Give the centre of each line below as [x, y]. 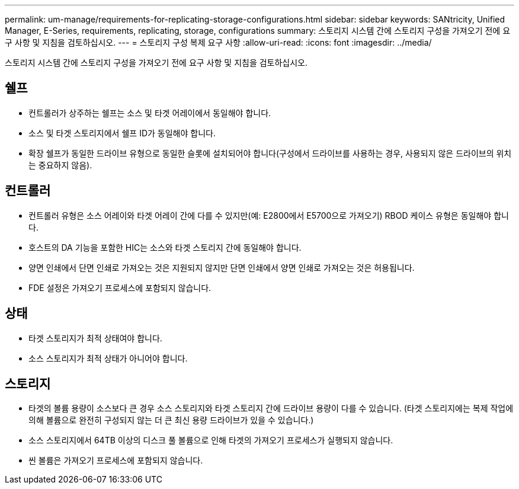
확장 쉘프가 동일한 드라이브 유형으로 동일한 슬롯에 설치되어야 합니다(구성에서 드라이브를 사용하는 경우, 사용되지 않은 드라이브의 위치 [270, 153]
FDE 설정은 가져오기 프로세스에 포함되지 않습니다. [120, 287]
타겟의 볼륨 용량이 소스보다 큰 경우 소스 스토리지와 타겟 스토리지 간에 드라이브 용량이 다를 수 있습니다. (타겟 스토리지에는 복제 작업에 [271, 408]
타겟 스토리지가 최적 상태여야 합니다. [95, 338]
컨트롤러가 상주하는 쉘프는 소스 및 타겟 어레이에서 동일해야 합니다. [150, 113]
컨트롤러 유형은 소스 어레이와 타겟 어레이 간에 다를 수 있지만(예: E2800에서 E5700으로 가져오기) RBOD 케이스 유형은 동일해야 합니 [269, 215]
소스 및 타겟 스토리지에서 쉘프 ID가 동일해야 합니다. [122, 133]
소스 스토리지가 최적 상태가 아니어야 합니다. [108, 358]
